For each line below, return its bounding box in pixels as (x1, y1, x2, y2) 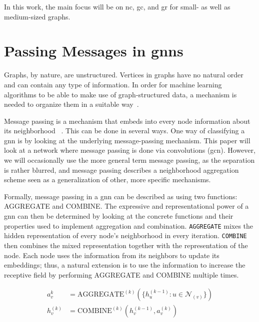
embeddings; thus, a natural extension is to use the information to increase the (4, 260, 245, 270)
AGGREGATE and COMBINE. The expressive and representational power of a (4, 201, 249, 211)
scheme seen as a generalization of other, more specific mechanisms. (4, 174, 211, 185)
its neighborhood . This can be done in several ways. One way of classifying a (4, 125, 245, 136)
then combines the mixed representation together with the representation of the (4, 240, 248, 250)
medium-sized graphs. (4, 11, 70, 21)
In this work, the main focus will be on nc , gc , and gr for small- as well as (4, 1, 230, 11)
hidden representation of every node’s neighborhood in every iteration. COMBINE (4, 230, 247, 241)
